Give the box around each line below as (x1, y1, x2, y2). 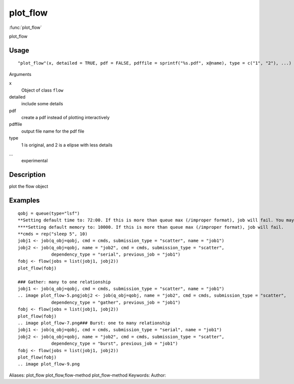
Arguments (9, 71, 32, 77)
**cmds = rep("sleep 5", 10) (18, 231, 88, 237)
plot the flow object (9, 184, 49, 190)
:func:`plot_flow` (9, 24, 42, 30)
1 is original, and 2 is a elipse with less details (21, 142, 113, 148)
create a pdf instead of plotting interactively (21, 115, 110, 120)
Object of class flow (21, 87, 64, 93)
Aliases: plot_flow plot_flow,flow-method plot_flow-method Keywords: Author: (9, 372, 166, 378)
